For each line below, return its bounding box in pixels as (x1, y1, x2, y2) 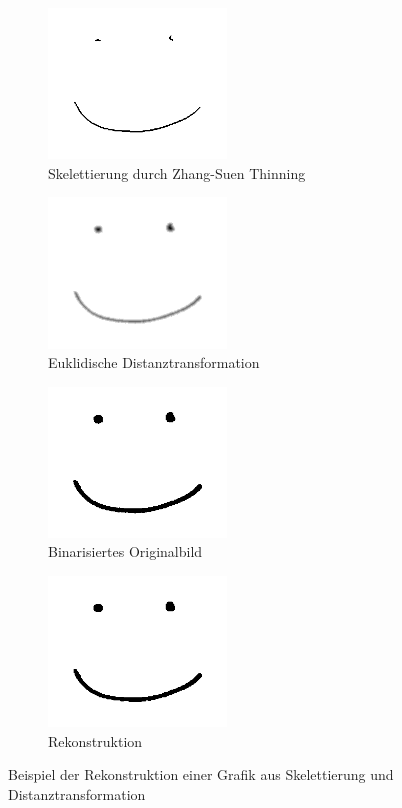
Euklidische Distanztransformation (48, 352, 260, 373)
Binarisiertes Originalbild (48, 541, 203, 562)
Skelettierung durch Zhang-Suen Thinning (48, 162, 306, 183)
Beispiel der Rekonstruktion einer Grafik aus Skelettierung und (8, 764, 394, 785)
